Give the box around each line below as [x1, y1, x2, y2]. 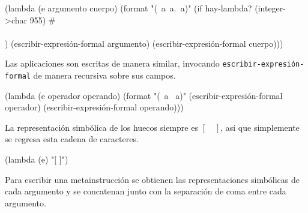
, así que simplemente [220, 121, 300, 133]
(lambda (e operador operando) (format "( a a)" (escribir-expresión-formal [5, 89, 283, 101]
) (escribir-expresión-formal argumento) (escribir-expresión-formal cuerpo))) [5, 37, 283, 49]
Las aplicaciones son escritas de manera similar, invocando [5, 57, 220, 70]
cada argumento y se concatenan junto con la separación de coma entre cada [5, 185, 286, 197]
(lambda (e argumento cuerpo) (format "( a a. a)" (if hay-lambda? [5, 2, 252, 14]
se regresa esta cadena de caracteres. [5, 133, 139, 145]
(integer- [255, 2, 286, 14]
